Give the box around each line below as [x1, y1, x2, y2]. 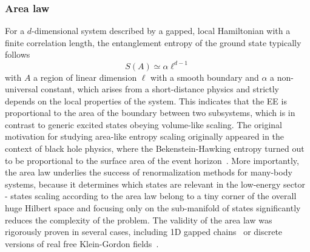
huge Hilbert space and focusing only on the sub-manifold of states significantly [5, 202, 301, 214]
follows [5, 48, 30, 61]
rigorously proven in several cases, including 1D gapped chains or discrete [5, 225, 283, 238]
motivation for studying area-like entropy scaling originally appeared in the [5, 130, 285, 143]
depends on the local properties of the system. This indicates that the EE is [5, 94, 287, 107]
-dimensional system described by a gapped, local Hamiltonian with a [32, 24, 291, 37]
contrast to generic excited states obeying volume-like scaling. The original [5, 118, 282, 131]
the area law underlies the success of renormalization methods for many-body [5, 166, 292, 179]
